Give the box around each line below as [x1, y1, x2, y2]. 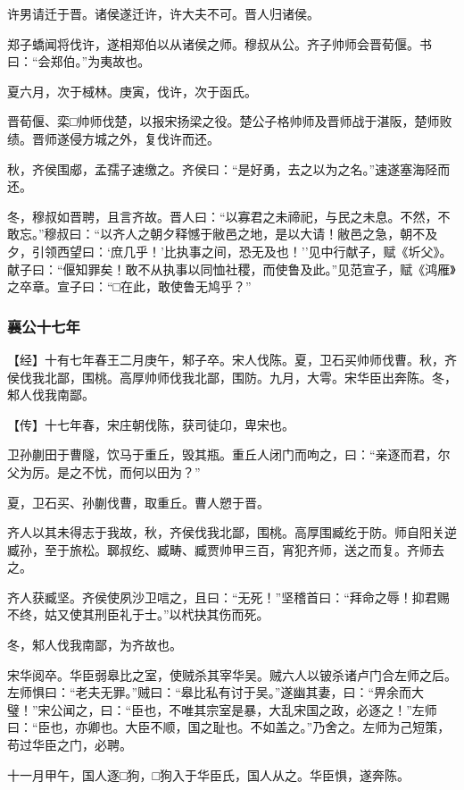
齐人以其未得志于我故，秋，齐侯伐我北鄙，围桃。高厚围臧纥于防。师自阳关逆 [7, 523, 457, 542]
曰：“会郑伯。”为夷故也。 [7, 52, 151, 71]
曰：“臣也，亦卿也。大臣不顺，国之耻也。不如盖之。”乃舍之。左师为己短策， [7, 718, 451, 736]
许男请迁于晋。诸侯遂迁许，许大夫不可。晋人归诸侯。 [7, 4, 319, 22]
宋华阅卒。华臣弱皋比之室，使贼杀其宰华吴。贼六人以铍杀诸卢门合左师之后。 [7, 665, 457, 684]
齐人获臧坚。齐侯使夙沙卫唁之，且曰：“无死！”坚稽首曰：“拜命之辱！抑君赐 [7, 587, 450, 606]
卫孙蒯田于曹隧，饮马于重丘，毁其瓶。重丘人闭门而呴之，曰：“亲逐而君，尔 [7, 445, 451, 464]
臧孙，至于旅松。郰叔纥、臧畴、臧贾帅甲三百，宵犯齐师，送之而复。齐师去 [7, 540, 444, 559]
